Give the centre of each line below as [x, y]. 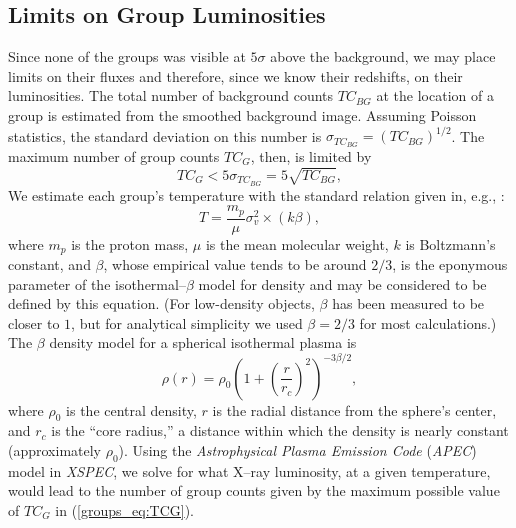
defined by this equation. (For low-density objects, [161, 303]
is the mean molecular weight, [297, 243]
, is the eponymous [450, 264]
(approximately [55, 449]
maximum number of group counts [114, 155]
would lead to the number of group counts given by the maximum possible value [254, 490]
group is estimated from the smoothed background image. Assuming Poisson [242, 114]
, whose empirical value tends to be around [235, 264]
